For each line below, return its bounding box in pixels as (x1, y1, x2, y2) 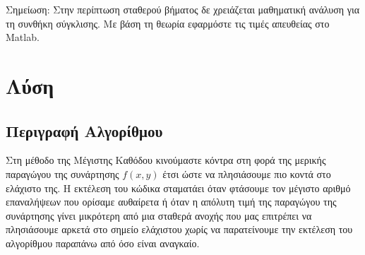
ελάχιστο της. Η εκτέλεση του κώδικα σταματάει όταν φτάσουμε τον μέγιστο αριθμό (6, 180, 351, 195)
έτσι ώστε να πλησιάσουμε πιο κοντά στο (162, 166, 331, 181)
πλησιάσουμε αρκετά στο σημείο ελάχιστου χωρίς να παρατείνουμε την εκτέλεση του (6, 222, 353, 237)
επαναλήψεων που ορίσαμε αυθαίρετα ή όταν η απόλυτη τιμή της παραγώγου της (6, 194, 337, 209)
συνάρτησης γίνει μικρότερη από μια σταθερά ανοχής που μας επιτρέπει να (6, 208, 312, 223)
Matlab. (6, 30, 40, 45)
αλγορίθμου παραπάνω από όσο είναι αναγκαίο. (6, 235, 200, 250)
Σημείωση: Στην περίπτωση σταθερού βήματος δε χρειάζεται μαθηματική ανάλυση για (6, 2, 360, 16)
